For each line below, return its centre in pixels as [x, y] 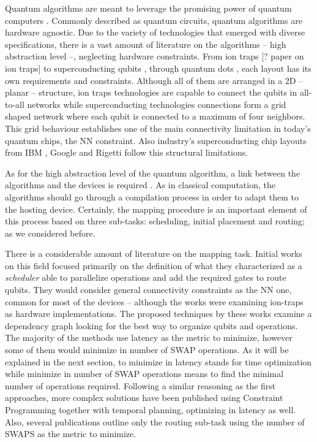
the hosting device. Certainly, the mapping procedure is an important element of [156, 209]
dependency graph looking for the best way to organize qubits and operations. [151, 325]
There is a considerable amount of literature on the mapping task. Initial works [154, 253]
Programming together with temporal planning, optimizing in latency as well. [151, 410]
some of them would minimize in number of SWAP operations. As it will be [147, 350]
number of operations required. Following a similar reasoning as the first [140, 385]
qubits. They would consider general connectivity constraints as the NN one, [148, 290]
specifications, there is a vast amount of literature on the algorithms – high [146, 44]
